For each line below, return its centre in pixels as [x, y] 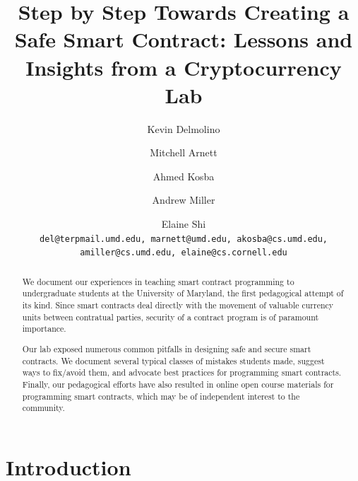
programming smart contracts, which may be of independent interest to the [161, 396]
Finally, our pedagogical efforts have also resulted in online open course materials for [178, 384]
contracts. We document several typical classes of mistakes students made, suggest [173, 360]
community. [43, 408]
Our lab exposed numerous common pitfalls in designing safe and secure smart [167, 348]
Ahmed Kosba [184, 176]
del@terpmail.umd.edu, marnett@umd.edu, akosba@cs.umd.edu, [184, 239]
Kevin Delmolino [184, 128]
